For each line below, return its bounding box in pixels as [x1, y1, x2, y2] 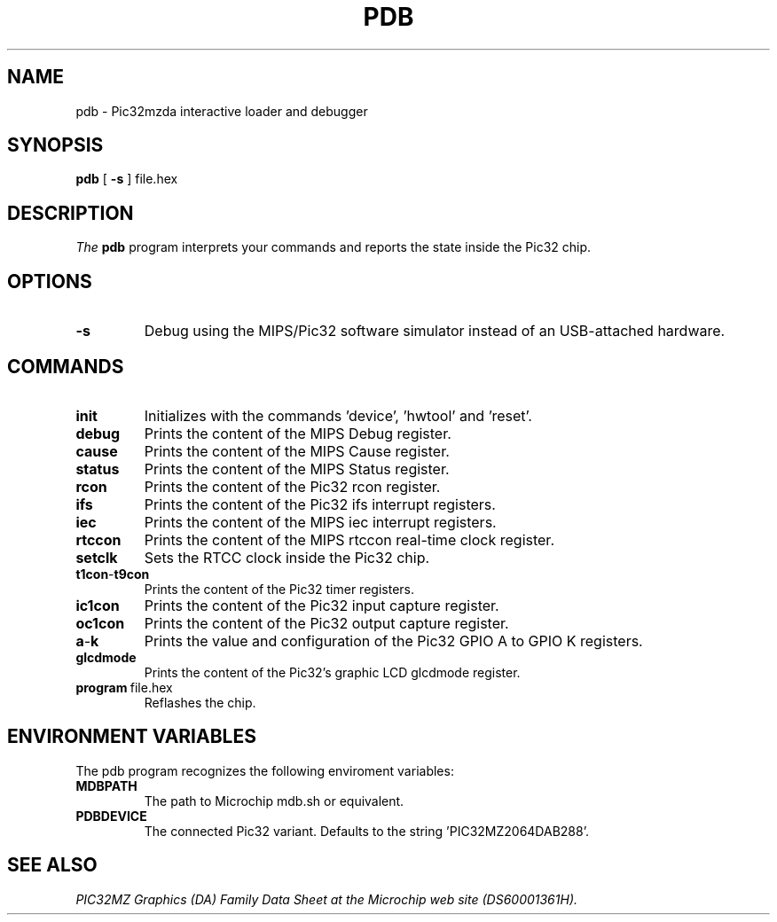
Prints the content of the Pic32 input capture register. [144, 596, 499, 614]
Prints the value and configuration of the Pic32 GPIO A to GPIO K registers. [144, 631, 643, 650]
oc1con [75, 613, 125, 632]
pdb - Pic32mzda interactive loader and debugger [75, 103, 368, 119]
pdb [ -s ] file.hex [75, 171, 178, 187]
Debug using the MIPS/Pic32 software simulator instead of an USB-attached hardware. [144, 322, 726, 340]
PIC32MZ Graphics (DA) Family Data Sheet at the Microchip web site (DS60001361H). [75, 891, 578, 907]
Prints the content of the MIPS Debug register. [144, 424, 451, 442]
